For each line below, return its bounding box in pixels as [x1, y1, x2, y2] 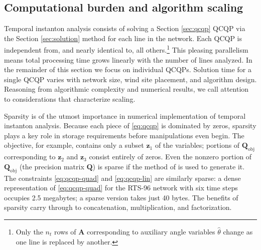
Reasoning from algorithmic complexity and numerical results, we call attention [4, 84, 249, 94]
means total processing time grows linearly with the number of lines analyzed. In [4, 54, 252, 65]
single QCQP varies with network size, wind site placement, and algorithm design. [4, 74, 257, 84]
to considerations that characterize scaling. [4, 94, 136, 104]
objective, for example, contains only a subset [4, 140, 144, 150]
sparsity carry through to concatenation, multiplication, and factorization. [4, 202, 232, 212]
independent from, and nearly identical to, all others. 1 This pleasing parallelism [4, 43, 248, 55]
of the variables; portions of [155, 140, 240, 150]
